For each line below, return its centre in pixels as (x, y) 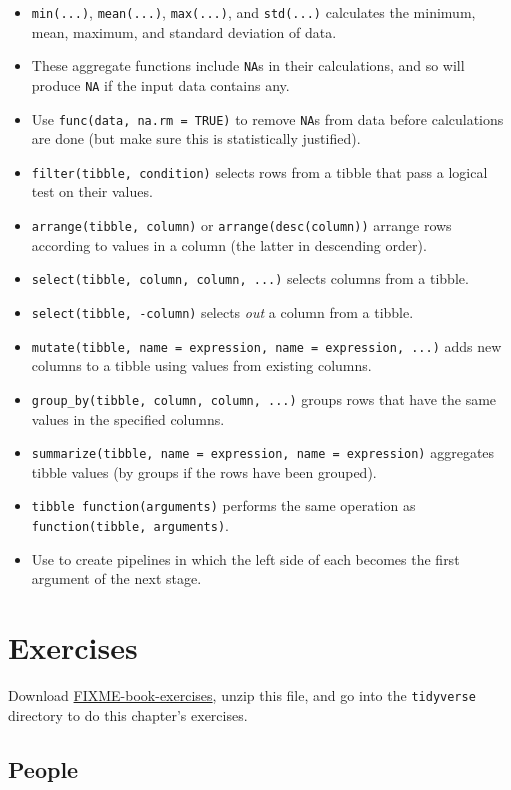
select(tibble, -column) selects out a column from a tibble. (222, 311)
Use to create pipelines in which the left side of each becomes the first (245, 558)
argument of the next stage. (116, 578)
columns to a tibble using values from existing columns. (201, 365)
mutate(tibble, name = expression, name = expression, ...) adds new (266, 345)
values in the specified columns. (128, 418)
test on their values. (92, 191)
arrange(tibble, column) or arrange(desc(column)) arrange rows (241, 225)
